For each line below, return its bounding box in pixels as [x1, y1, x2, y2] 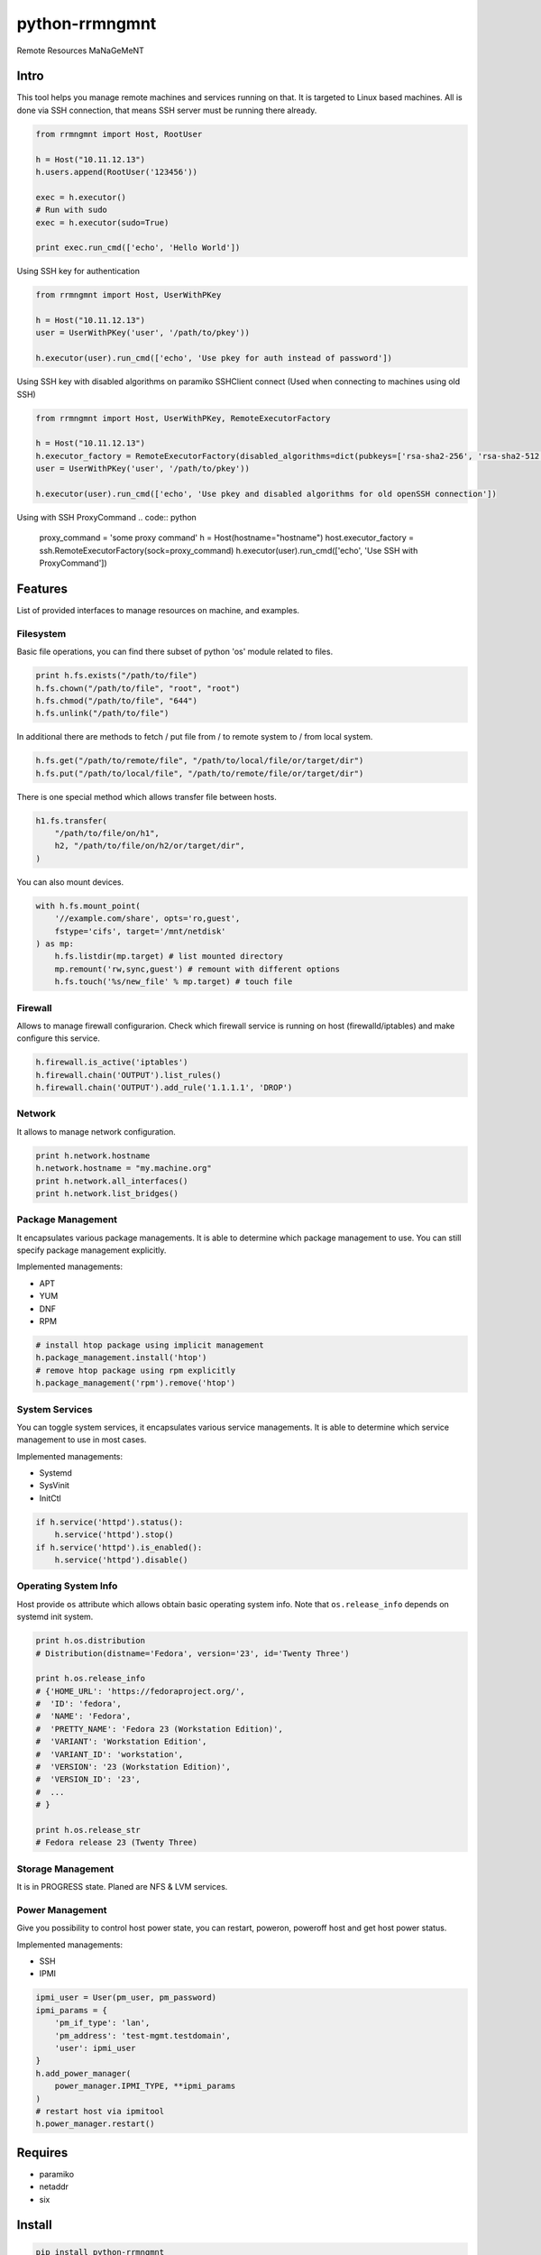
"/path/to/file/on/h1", [54, 828, 160, 839]
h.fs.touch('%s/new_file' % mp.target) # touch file [54, 977, 293, 987]
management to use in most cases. [16, 1434, 147, 1445]
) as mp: [35, 938, 75, 949]
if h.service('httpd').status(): [35, 1516, 184, 1527]
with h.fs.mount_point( [35, 900, 142, 911]
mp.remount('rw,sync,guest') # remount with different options [54, 963, 341, 974]
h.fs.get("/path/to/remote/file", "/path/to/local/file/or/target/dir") [35, 756, 364, 766]
